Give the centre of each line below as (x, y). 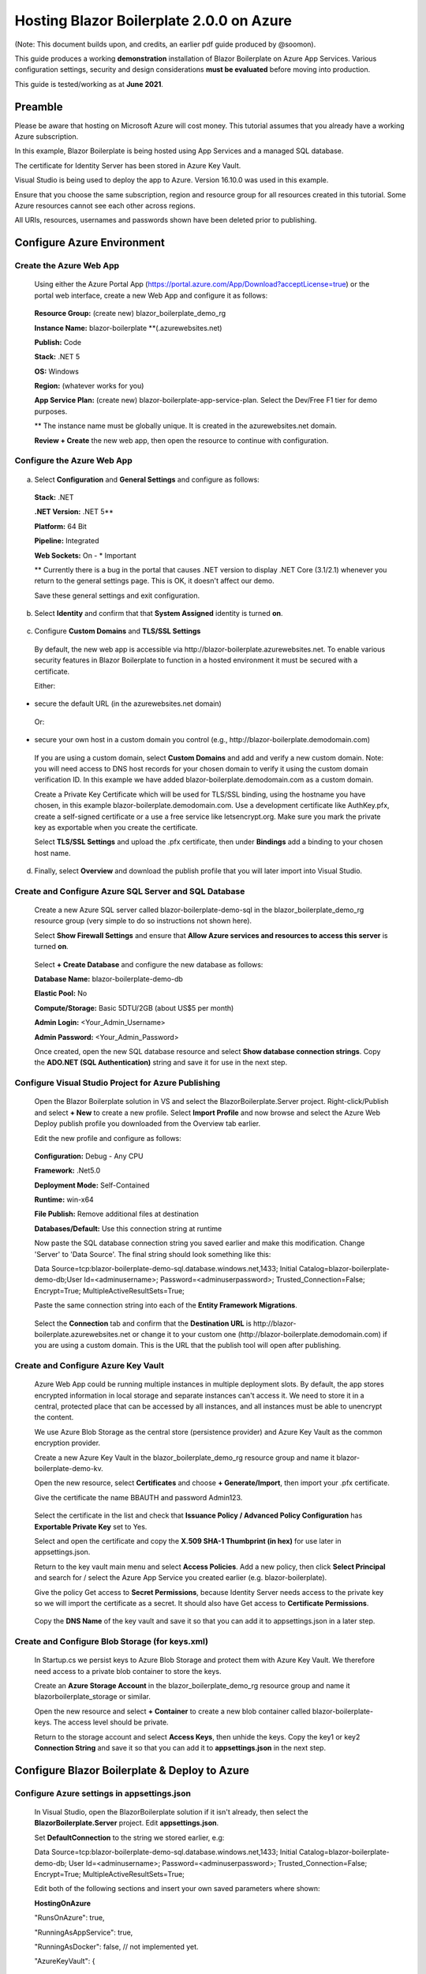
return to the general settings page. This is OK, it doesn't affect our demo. (155, 581)
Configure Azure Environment (90, 243)
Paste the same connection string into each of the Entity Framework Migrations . (166, 1305)
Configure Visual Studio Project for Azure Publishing (118, 1083)
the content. (54, 1417)
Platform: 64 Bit (60, 526)
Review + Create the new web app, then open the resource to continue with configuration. (181, 440)
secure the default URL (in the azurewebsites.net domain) (128, 704)
